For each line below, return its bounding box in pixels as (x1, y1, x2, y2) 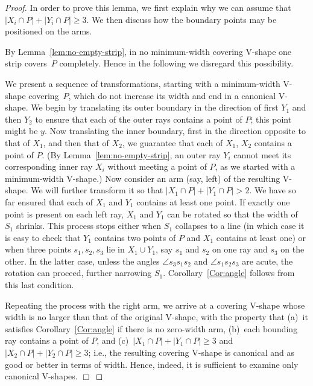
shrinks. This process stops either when (16, 219, 162, 232)
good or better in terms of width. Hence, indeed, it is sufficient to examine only (5, 358, 299, 370)
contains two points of (94, 231, 176, 243)
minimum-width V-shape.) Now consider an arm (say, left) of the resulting (5, 172, 280, 184)
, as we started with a (215, 160, 296, 173)
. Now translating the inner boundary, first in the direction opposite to (44, 124, 306, 137)
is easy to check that (5, 231, 81, 243)
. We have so (249, 184, 296, 196)
